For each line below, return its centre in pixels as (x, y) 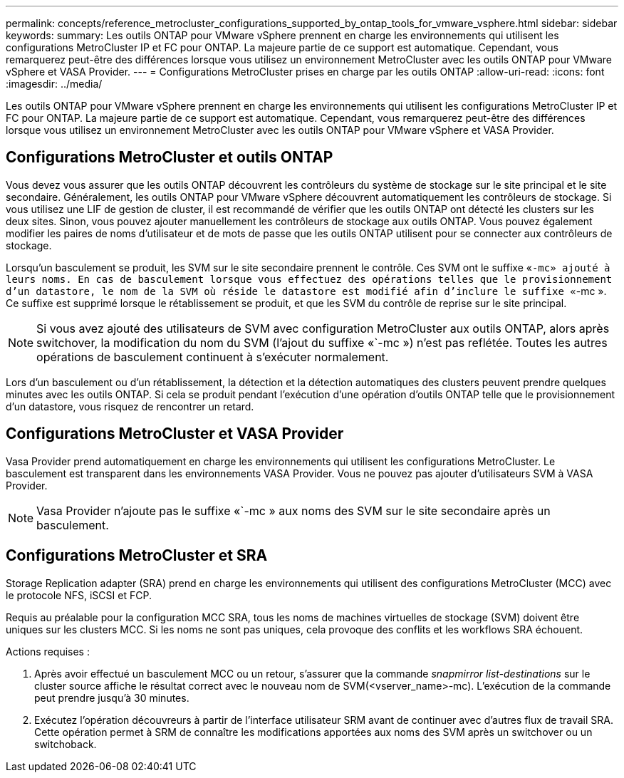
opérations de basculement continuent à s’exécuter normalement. (213, 357)
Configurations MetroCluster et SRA (137, 556)
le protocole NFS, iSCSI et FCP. (79, 595)
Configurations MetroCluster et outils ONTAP (170, 157)
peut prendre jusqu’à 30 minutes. (112, 697)
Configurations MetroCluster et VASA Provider (175, 434)
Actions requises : (48, 651)
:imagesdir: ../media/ (54, 84)
